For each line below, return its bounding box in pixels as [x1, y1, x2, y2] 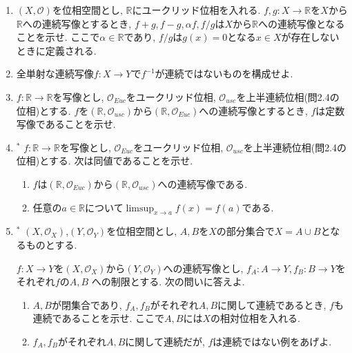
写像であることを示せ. [16, 117, 116, 131]
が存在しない [281, 30, 340, 44]
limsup [126, 203, 155, 213]
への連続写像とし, [163, 260, 244, 275]
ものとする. [26, 237, 77, 251]
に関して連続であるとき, [217, 297, 326, 312]
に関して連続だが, [125, 334, 205, 348]
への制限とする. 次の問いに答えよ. [91, 274, 245, 289]
